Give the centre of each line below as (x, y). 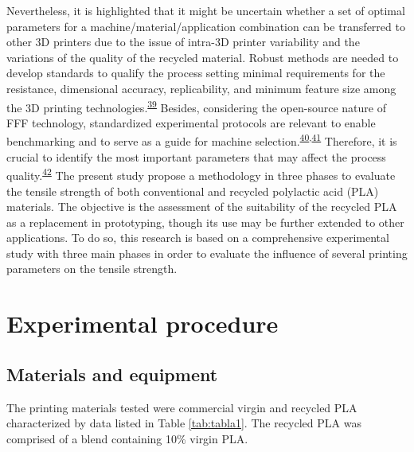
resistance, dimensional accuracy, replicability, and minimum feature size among (201, 88)
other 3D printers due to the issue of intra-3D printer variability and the (183, 42)
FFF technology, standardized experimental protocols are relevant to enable (191, 122)
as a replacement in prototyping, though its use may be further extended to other (205, 222)
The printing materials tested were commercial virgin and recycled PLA (182, 407)
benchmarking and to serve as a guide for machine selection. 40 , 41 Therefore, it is (202, 140)
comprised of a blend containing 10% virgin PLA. (127, 438)
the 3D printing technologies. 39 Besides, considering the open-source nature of (196, 106)
